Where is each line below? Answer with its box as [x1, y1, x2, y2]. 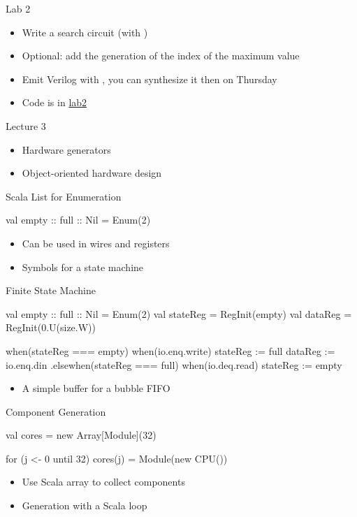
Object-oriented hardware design [22, 166, 162, 180]
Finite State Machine [6, 283, 96, 298]
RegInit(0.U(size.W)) [6, 320, 96, 335]
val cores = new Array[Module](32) [6, 428, 156, 442]
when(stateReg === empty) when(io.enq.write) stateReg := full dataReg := [6, 343, 335, 358]
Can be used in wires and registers [22, 235, 170, 250]
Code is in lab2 [22, 95, 87, 110]
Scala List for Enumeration [6, 189, 122, 203]
